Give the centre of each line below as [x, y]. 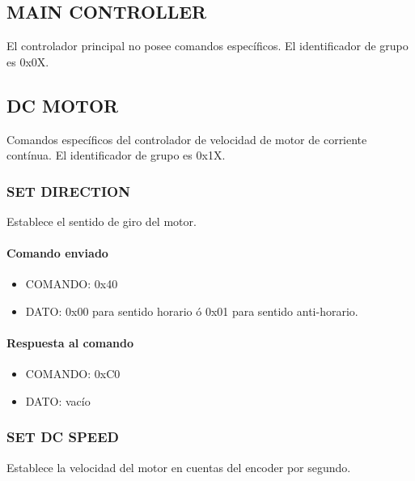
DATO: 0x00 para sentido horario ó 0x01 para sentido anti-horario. [192, 311]
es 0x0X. [28, 61]
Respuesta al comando [70, 343]
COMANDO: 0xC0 [73, 374]
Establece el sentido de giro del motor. [102, 221]
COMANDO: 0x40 [72, 284]
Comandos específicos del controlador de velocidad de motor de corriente [187, 139]
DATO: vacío [58, 400]
